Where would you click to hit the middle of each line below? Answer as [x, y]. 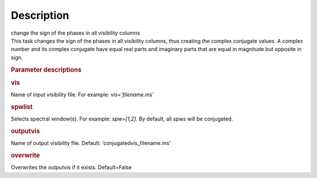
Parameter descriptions [46, 69]
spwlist [22, 107]
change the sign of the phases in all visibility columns [75, 33]
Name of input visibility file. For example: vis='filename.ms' [82, 95]
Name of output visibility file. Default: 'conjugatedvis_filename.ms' [91, 143]
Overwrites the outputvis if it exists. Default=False [71, 167]
